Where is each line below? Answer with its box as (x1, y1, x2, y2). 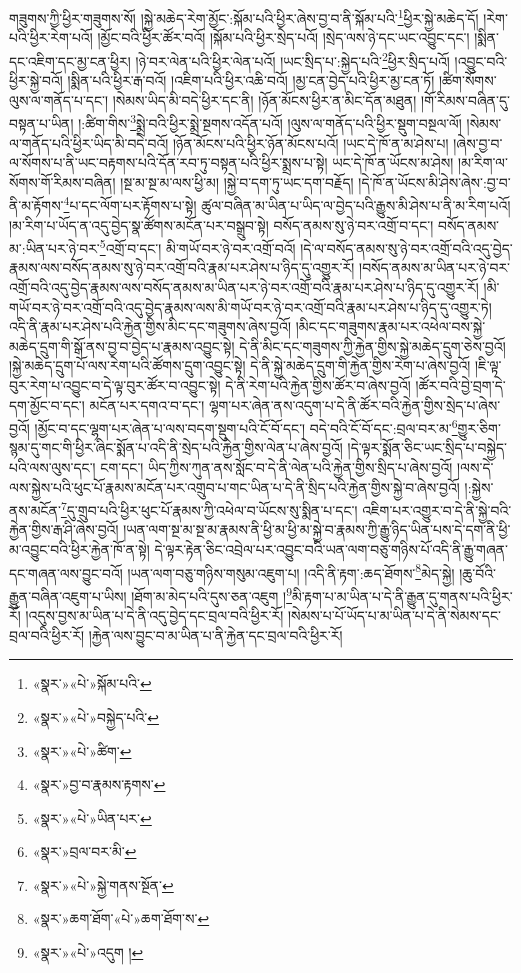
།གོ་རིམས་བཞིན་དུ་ (421, 89, 511, 110)
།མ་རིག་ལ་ (458, 152, 508, 173)
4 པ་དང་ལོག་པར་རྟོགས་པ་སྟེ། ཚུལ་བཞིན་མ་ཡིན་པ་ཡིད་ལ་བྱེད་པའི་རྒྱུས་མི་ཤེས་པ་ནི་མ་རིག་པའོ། (63, 192, 511, 215)
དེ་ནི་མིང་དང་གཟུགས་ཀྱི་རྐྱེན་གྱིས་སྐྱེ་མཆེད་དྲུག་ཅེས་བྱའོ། (239, 335, 506, 356)
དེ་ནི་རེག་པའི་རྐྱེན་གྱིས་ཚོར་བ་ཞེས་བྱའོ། (225, 374, 411, 395)
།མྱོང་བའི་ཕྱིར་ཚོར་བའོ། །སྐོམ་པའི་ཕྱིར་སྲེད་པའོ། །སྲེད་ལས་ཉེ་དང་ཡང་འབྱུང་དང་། (97, 27, 470, 48)
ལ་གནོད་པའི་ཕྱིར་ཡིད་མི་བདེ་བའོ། (9, 132, 169, 153)
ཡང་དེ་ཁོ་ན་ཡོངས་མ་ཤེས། (332, 152, 454, 173)
